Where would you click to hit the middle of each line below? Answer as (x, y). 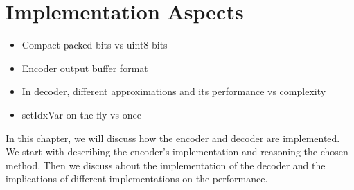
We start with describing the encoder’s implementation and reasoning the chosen (177, 152)
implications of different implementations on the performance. (137, 179)
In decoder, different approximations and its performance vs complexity (174, 91)
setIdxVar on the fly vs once (81, 114)
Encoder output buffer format (85, 68)
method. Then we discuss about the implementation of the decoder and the (166, 165)
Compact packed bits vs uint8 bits (95, 45)
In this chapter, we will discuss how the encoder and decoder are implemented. (173, 138)
